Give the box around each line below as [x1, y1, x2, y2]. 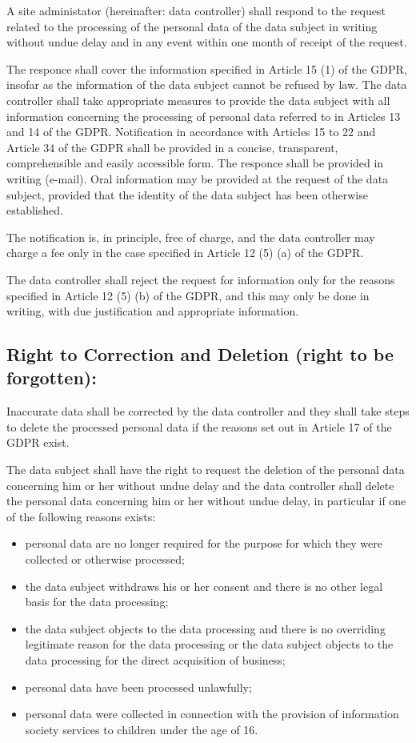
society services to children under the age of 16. [25, 721, 258, 737]
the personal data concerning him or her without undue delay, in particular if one [6, 492, 406, 509]
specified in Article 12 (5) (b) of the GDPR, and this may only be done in [6, 287, 370, 303]
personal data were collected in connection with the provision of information [25, 705, 399, 722]
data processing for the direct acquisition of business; [25, 652, 286, 668]
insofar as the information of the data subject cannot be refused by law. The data [6, 76, 407, 93]
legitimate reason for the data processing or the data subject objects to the [25, 636, 394, 653]
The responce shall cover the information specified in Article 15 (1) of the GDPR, [6, 60, 407, 77]
